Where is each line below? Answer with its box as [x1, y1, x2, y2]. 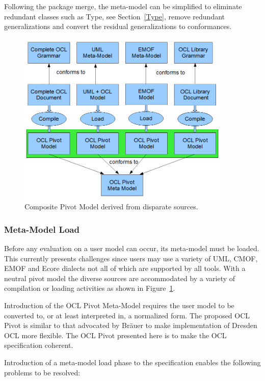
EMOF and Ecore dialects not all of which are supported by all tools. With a [4, 263, 246, 274]
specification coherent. [4, 340, 73, 350]
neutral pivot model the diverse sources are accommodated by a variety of [4, 273, 235, 283]
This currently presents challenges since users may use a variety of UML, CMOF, [4, 253, 258, 263]
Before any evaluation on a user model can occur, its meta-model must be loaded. [4, 242, 259, 253]
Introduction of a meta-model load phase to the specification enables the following [4, 357, 261, 367]
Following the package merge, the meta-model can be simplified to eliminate [4, 1, 242, 11]
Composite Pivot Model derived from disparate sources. [24, 201, 198, 212]
